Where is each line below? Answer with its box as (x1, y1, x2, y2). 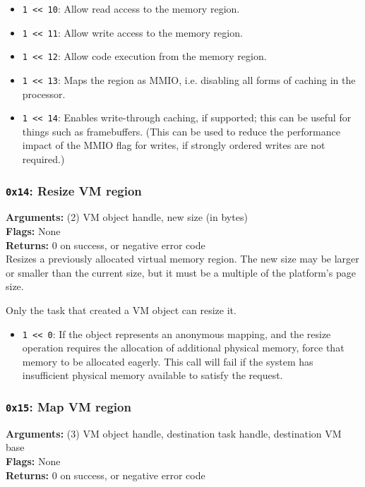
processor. (22, 86, 66, 101)
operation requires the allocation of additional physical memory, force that (22, 340, 345, 355)
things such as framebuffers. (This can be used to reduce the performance (22, 124, 340, 138)
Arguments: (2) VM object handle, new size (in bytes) (6, 210, 248, 224)
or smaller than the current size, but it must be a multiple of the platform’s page (6, 265, 356, 279)
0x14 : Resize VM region (6, 181, 142, 199)
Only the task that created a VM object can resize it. (6, 303, 237, 317)
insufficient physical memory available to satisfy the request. (22, 368, 283, 383)
